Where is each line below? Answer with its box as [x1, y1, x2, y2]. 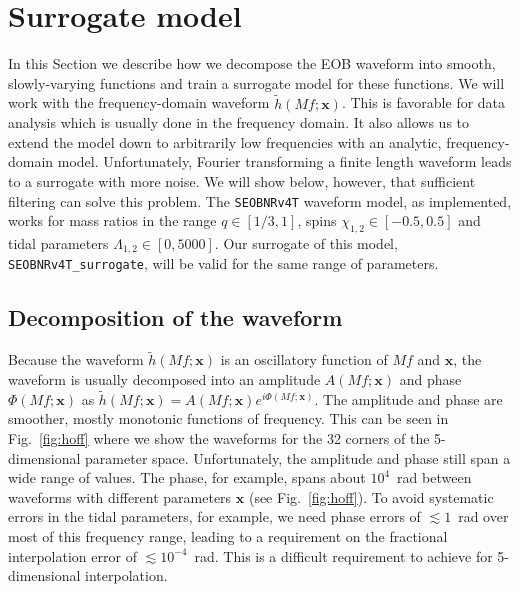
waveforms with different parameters [8, 486, 232, 507]
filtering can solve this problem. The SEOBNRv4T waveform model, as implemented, [8, 190, 512, 211]
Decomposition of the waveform [8, 302, 343, 333]
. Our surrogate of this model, [214, 232, 398, 253]
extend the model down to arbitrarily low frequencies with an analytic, [8, 131, 442, 152]
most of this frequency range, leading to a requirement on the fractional [8, 526, 448, 547]
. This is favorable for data [341, 92, 506, 113]
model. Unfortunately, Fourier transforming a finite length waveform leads [57, 151, 512, 172]
